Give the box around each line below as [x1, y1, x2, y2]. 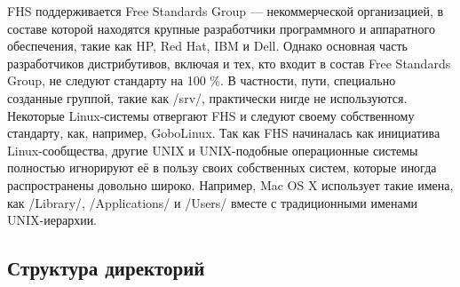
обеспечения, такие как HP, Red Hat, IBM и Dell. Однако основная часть [7, 36, 408, 55]
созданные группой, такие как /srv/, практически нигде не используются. [7, 88, 408, 107]
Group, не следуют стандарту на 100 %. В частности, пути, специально [7, 71, 396, 90]
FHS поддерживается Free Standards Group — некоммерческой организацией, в [7, 2, 444, 20]
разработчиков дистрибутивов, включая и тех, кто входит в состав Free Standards [7, 53, 451, 72]
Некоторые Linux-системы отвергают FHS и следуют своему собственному [7, 106, 415, 124]
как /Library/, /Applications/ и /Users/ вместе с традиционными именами [7, 193, 418, 211]
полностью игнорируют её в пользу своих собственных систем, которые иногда [7, 158, 437, 177]
